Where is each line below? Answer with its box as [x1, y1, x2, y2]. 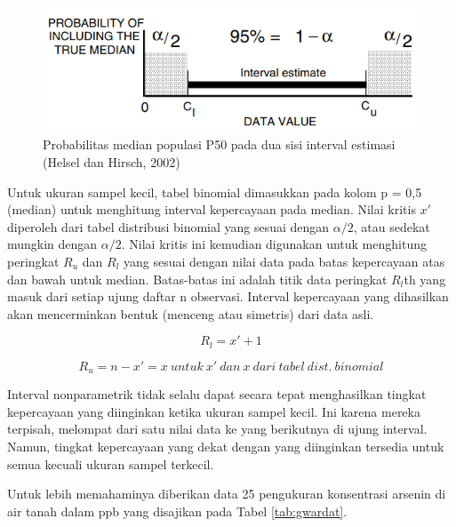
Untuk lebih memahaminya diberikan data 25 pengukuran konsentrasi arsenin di [7, 484, 446, 503]
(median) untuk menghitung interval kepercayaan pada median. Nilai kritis [7, 200, 416, 219]
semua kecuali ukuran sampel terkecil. [7, 454, 214, 473]
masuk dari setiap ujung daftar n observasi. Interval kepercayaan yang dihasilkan [7, 287, 449, 306]
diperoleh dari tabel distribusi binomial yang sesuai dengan [7, 217, 330, 236]
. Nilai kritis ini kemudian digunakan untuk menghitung [121, 235, 427, 253]
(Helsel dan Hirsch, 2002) [43, 153, 180, 171]
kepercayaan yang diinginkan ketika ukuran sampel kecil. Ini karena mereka [7, 402, 420, 420]
